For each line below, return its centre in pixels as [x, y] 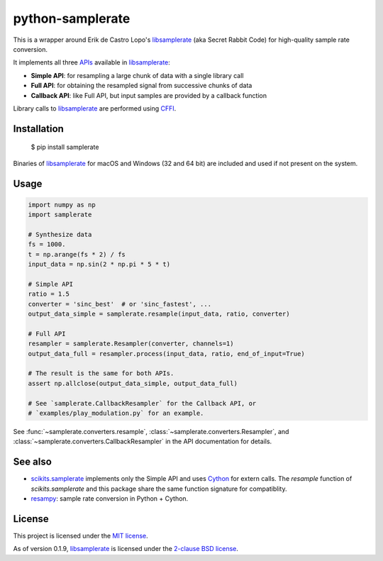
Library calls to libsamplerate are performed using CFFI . [95, 108]
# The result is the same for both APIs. [101, 373]
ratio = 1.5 [49, 294]
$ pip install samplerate [65, 147]
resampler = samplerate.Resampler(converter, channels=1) [131, 344]
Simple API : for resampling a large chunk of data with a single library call [137, 75]
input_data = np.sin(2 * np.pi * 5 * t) [99, 265]
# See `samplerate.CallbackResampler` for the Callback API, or [142, 403]
